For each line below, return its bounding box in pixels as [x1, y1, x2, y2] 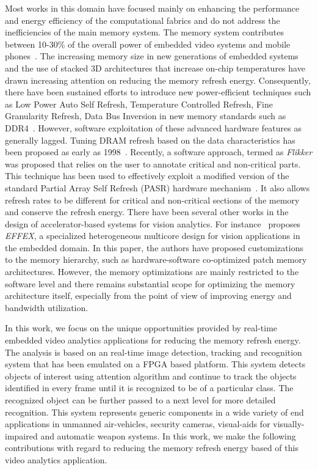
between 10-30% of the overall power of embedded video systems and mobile [5, 37, 291, 50]
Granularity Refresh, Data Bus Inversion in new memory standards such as [5, 109, 286, 122]
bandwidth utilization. [5, 301, 89, 314]
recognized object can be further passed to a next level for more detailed [5, 394, 276, 406]
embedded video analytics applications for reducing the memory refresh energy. [5, 334, 301, 347]
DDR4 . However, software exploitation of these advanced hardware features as [5, 121, 302, 134]
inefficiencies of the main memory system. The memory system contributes [5, 26, 284, 39]
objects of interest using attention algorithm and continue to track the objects [5, 369, 297, 382]
